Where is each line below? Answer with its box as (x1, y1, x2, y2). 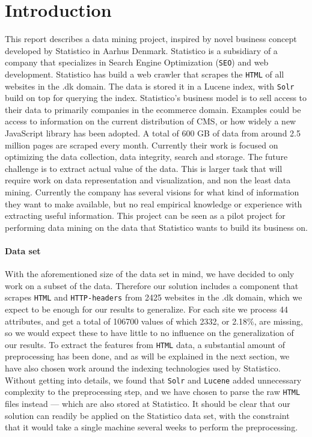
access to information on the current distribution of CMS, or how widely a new (5, 115, 296, 127)
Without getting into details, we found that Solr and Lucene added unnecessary (5, 373, 302, 386)
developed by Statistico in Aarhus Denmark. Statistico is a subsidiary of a (5, 44, 278, 57)
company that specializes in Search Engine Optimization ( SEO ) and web (5, 56, 269, 69)
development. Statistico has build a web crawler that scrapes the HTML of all (5, 67, 284, 80)
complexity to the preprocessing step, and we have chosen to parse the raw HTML (5, 385, 301, 398)
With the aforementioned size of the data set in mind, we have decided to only (5, 267, 295, 280)
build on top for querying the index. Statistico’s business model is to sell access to (5, 91, 307, 104)
